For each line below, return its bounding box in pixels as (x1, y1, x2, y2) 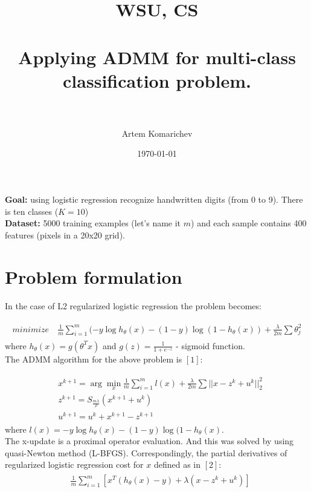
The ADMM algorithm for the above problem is (5, 352, 182, 365)
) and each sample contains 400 (191, 217, 307, 229)
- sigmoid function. (176, 339, 245, 352)
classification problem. (63, 68, 251, 93)
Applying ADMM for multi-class (18, 44, 296, 69)
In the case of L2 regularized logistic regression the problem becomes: (5, 299, 261, 312)
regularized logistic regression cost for (5, 458, 144, 471)
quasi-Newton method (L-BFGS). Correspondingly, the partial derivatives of (5, 446, 287, 459)
